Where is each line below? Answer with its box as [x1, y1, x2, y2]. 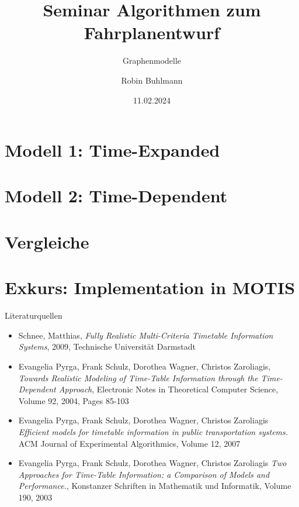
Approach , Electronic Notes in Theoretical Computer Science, [58, 383, 279, 395]
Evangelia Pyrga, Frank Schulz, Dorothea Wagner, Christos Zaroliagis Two [18, 457, 287, 469]
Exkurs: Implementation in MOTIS [5, 275, 295, 299]
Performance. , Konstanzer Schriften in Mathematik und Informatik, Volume [18, 480, 291, 492]
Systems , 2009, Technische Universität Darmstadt [18, 340, 196, 353]
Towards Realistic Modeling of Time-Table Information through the [18, 371, 258, 384]
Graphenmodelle [122, 54, 182, 67]
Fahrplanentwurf [84, 20, 220, 44]
